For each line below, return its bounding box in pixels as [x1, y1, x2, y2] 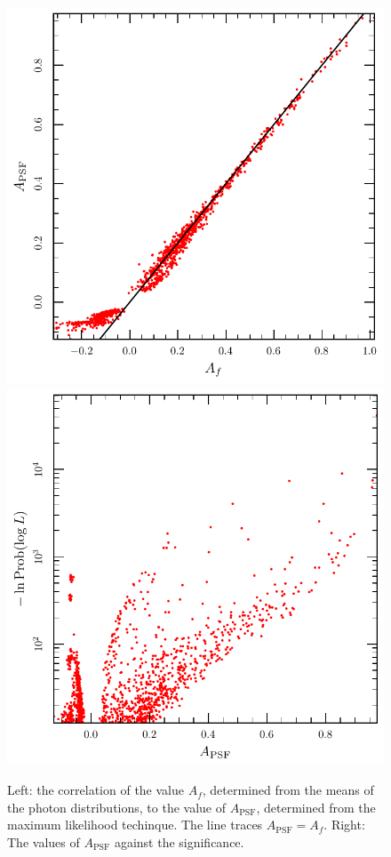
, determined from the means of [202, 781, 374, 799]
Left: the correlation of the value [7, 781, 184, 799]
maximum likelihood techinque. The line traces [7, 815, 263, 834]
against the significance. [114, 832, 244, 851]
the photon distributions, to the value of [7, 797, 227, 816]
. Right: [323, 815, 365, 834]
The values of [7, 832, 80, 851]
